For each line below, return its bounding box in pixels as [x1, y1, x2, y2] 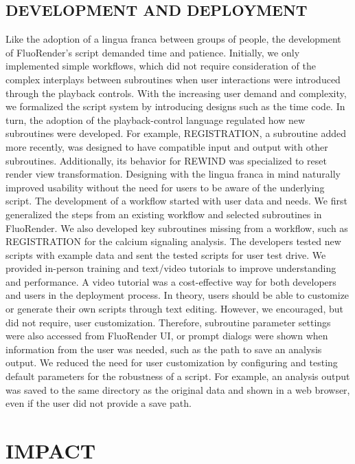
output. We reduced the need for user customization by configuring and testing [5, 355, 338, 370]
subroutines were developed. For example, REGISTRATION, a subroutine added [5, 126, 346, 140]
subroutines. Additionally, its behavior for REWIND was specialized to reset [5, 153, 327, 167]
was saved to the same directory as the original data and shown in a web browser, [5, 382, 350, 397]
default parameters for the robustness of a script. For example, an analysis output [5, 369, 350, 383]
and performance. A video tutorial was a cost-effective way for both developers [5, 274, 336, 288]
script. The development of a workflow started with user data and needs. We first [5, 193, 347, 208]
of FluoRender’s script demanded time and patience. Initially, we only [5, 45, 300, 59]
